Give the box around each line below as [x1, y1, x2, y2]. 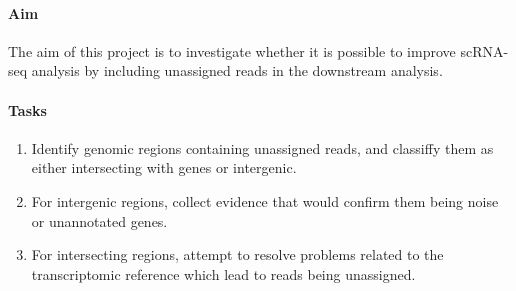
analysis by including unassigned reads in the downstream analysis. [31, 60, 443, 81]
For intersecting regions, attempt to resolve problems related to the [31, 244, 444, 265]
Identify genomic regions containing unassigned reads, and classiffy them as [31, 137, 494, 158]
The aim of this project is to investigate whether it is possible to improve [8, 40, 456, 61]
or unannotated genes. [31, 210, 168, 231]
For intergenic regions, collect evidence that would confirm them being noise [31, 190, 499, 211]
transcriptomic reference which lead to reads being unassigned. [31, 263, 416, 284]
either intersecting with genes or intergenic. [31, 157, 297, 178]
